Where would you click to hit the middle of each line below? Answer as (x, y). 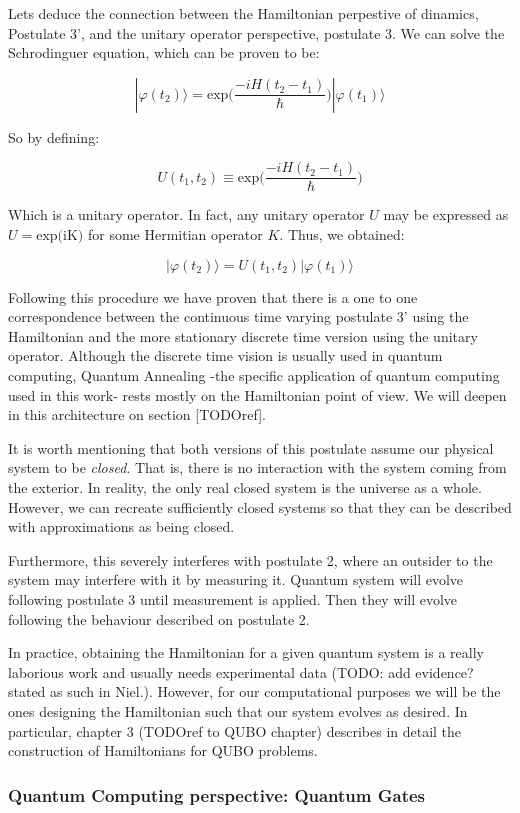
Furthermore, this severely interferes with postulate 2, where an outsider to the (250, 559)
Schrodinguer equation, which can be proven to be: (164, 52)
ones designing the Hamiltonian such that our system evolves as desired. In (238, 710)
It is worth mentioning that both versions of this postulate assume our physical (251, 447)
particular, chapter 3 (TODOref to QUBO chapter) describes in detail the (235, 730)
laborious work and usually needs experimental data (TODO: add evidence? (241, 671)
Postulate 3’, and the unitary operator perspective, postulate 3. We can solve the (256, 32)
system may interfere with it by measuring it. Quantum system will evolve (236, 579)
